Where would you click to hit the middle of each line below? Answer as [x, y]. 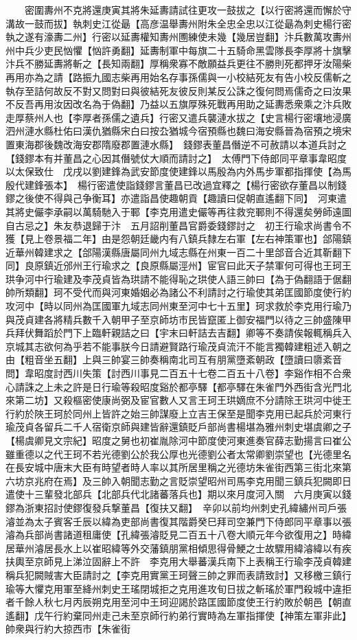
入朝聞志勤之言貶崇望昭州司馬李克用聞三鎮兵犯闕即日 [231, 480]
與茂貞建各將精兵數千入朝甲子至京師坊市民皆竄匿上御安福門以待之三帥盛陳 [174, 319]
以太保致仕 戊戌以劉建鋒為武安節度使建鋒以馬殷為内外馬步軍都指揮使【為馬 [178, 171]
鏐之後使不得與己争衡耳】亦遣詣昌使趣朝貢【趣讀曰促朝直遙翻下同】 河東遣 [176, 198]
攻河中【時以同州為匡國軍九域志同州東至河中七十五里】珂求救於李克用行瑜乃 [178, 306]
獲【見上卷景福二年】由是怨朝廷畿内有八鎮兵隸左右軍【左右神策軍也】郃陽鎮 [178, 239]
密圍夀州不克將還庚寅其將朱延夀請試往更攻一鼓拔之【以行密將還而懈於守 [188, 10]
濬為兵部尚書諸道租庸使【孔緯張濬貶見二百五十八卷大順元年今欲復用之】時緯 [178, 535]
